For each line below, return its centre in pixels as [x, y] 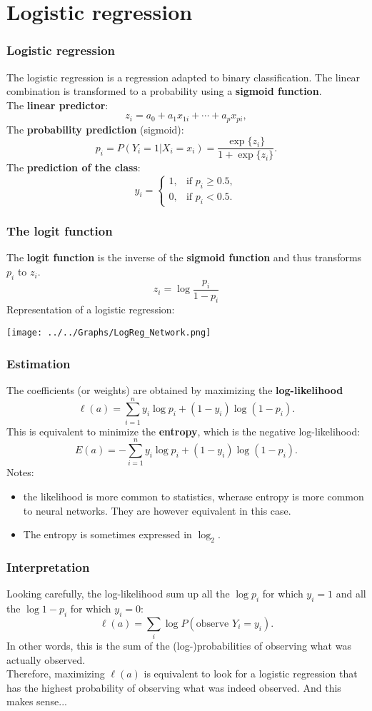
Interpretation [48, 566]
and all [351, 594]
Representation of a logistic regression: [91, 309]
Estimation [39, 363]
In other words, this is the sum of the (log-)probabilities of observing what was [179, 646]
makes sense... [37, 701]
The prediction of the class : [74, 167]
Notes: [20, 472]
